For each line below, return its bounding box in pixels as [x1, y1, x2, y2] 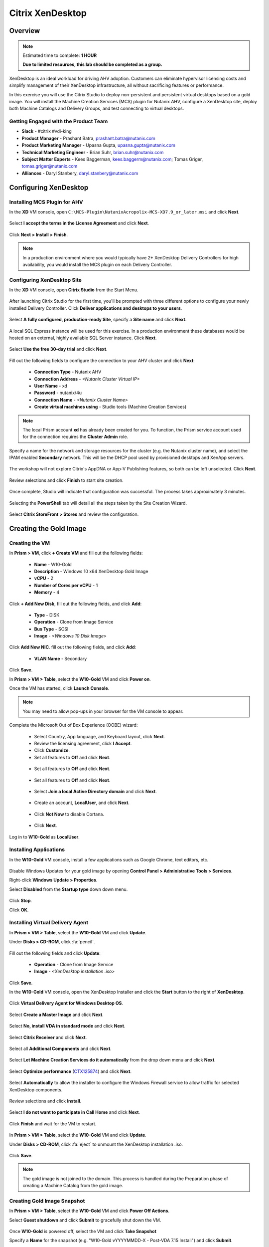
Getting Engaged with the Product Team [9, 118, 108, 125]
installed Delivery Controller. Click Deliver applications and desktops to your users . [9, 305, 182, 311]
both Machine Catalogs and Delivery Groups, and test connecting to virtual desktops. [9, 105, 184, 112]
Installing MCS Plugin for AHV [9, 199, 83, 206]
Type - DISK [34, 612, 60, 618]
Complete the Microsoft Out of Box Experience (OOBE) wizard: [9, 722, 138, 728]
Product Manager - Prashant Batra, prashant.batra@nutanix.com [21, 135, 155, 141]
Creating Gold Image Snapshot [9, 1197, 85, 1204]
